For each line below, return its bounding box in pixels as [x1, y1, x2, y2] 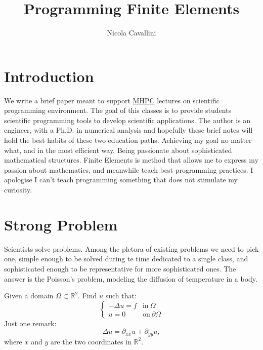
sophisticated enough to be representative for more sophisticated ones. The [4, 263, 236, 274]
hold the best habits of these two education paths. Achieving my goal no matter [4, 135, 252, 145]
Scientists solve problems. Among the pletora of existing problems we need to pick [4, 243, 259, 254]
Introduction [4, 65, 94, 86]
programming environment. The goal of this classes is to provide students [4, 105, 232, 115]
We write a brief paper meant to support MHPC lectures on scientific [4, 95, 220, 105]
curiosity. [4, 184, 32, 195]
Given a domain [4, 290, 54, 301]
